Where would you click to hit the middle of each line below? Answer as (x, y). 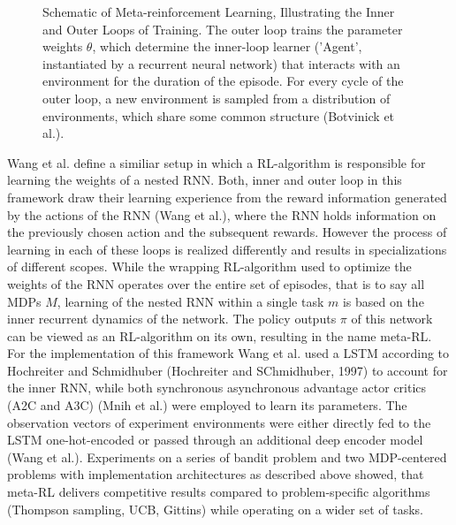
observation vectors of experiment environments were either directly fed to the (219, 422)
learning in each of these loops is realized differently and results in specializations (227, 249)
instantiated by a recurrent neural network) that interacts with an (221, 63)
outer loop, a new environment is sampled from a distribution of (217, 98)
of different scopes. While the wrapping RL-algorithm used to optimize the (209, 266)
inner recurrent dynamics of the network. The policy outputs (172, 319)
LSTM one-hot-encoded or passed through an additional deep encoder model (215, 440)
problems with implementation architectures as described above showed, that (216, 474)
